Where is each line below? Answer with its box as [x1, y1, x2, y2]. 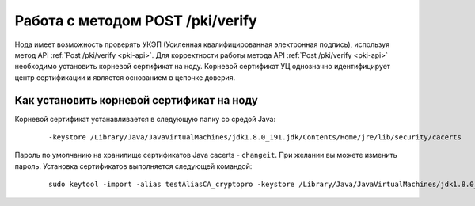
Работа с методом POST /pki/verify [14, 12, 257, 29]
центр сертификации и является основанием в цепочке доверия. [14, 72, 236, 82]
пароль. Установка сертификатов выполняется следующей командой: [14, 161, 253, 170]
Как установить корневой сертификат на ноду [14, 93, 259, 107]
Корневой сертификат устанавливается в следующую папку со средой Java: [14, 114, 276, 124]
